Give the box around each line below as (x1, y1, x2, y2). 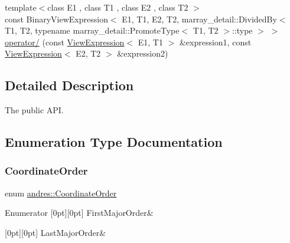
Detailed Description (5, 76, 134, 94)
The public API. (5, 104, 64, 116)
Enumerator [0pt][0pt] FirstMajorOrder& (5, 206, 154, 219)
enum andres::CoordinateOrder (5, 186, 117, 199)
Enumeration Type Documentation (5, 133, 223, 151)
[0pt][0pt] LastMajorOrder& (5, 226, 106, 238)
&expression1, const (179, 35, 252, 48)
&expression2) (117, 47, 168, 60)
